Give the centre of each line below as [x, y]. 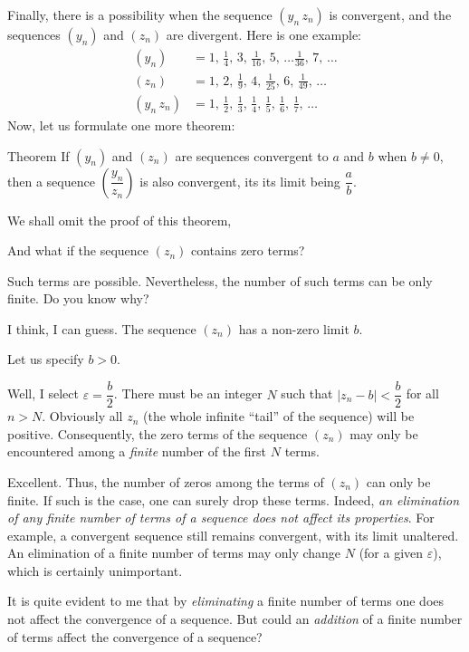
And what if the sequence [78, 250]
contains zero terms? [248, 250]
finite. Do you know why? [78, 298]
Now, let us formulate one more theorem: [121, 125]
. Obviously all [82, 416]
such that [307, 393]
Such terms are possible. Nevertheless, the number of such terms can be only [220, 280]
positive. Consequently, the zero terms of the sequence [158, 433]
